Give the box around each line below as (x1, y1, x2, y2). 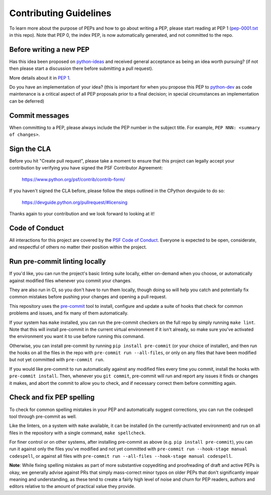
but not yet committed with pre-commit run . (9, 357, 105, 363)
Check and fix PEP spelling (9, 393, 95, 402)
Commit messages (9, 111, 70, 120)
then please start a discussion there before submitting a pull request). (9, 65, 154, 71)
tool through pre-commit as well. (9, 413, 77, 420)
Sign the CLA (9, 144, 51, 153)
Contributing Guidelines (9, 8, 111, 19)
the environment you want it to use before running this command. (9, 334, 145, 340)
